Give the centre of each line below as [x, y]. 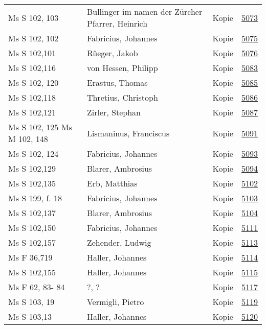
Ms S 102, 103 [34, 17]
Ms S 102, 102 [34, 38]
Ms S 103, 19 [31, 302]
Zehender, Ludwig [119, 242]
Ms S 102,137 [32, 213]
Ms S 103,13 [30, 316]
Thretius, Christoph [122, 97]
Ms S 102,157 [32, 242]
